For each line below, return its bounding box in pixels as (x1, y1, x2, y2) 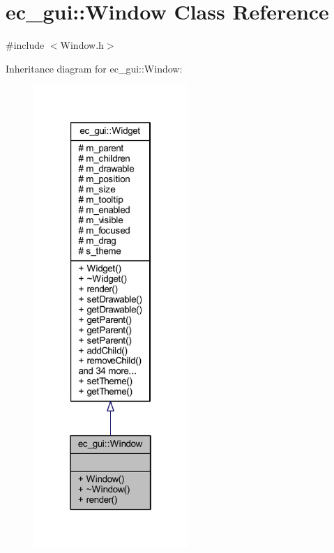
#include (6, 38, 45, 52)
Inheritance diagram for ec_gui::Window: (6, 61, 183, 75)
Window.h (60, 38, 104, 52)
